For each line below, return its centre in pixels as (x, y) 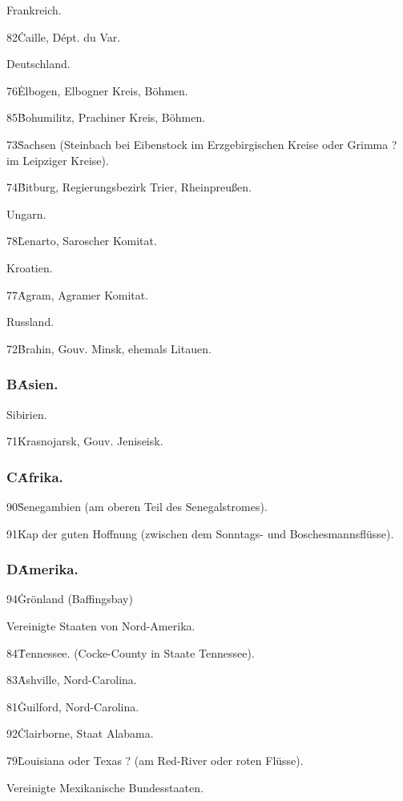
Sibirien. (27, 414)
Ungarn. (26, 213)
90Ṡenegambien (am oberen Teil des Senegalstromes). (137, 506)
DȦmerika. (42, 569)
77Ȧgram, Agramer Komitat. (78, 294)
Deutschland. (38, 64)
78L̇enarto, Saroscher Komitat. (82, 241)
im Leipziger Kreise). (58, 160)
